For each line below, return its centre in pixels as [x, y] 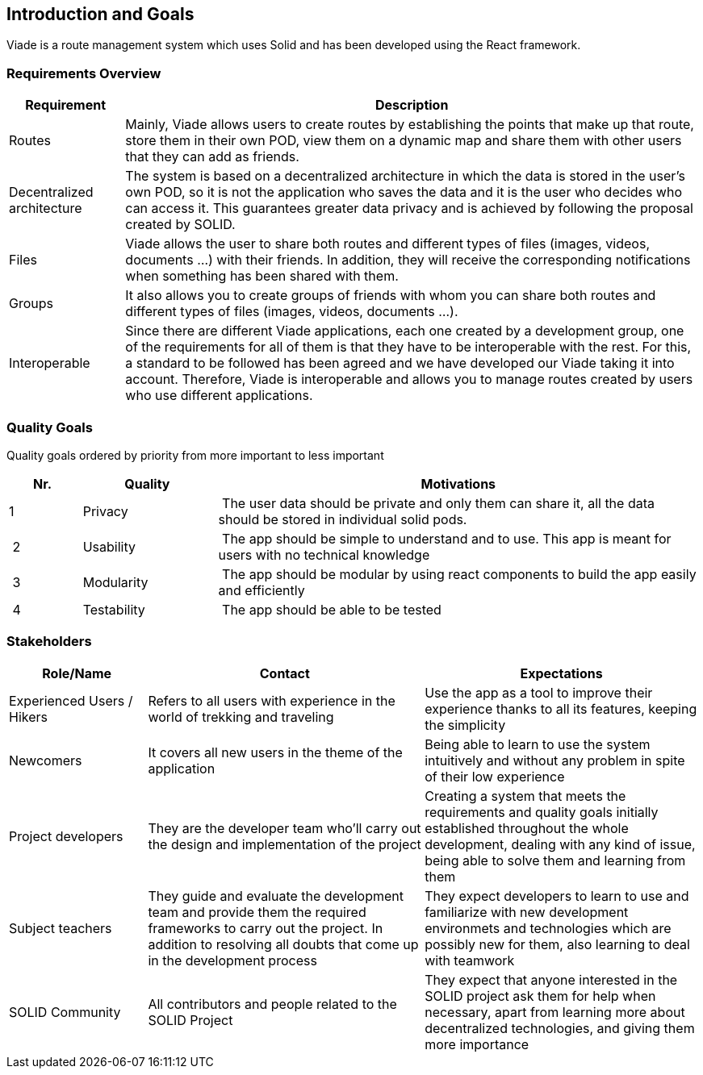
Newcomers [46, 760]
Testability [114, 609]
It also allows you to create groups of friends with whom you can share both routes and [391, 296]
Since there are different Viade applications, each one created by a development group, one [405, 331]
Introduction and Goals [100, 14]
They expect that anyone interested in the [551, 979]
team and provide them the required [257, 912]
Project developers [66, 836]
